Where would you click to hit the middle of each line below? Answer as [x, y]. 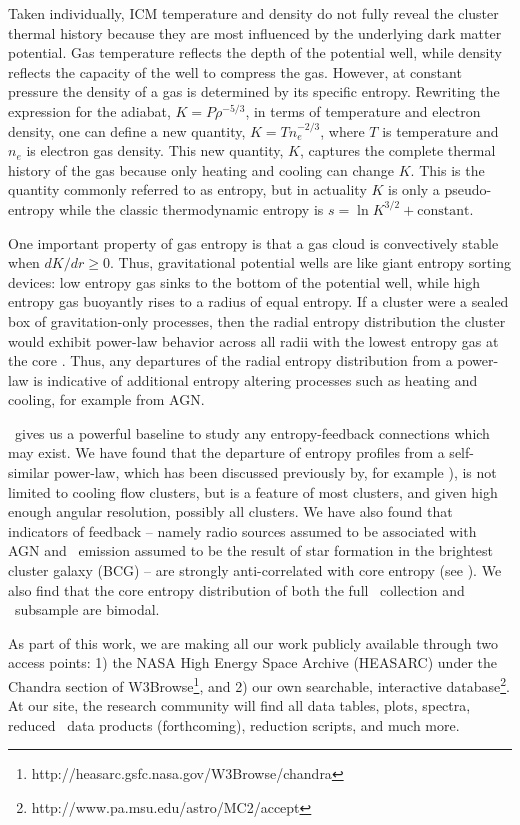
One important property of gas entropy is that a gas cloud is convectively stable [253, 242]
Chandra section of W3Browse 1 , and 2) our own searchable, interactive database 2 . [259, 684]
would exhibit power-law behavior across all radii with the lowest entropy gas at [253, 340]
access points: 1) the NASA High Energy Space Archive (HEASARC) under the [252, 662]
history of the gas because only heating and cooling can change [201, 169]
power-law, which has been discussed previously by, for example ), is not [275, 472]
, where [342, 130]
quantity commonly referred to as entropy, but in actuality [187, 189]
